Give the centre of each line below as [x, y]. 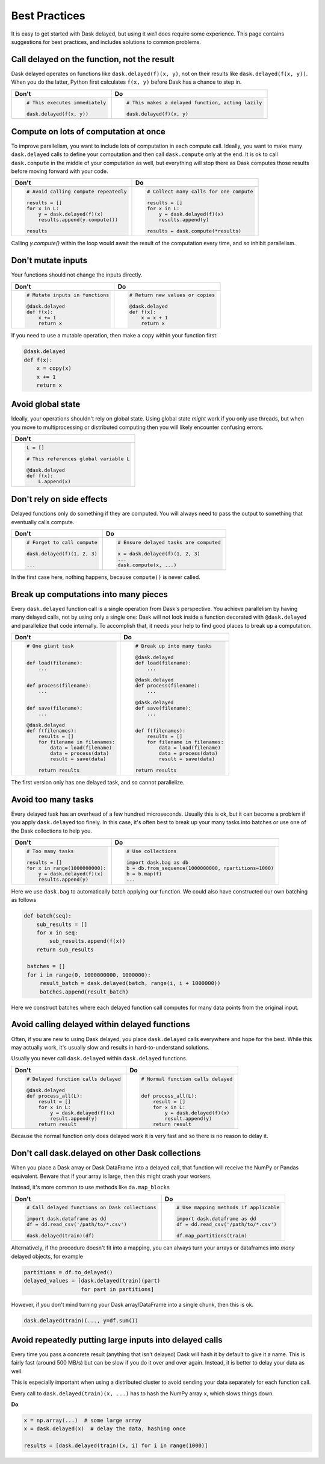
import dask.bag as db [158, 862]
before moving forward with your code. [60, 171]
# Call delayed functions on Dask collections [91, 1208]
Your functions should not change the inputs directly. [77, 275]
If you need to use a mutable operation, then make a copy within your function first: [114, 336]
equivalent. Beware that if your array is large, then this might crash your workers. [111, 1176]
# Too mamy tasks [50, 851]
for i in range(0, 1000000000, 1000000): [89, 975]
